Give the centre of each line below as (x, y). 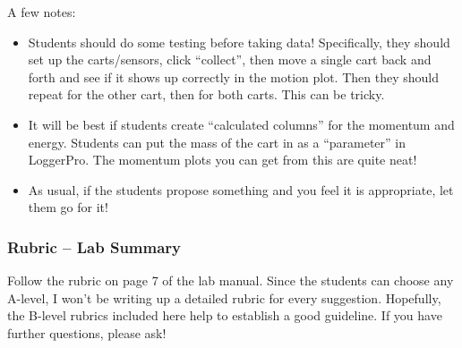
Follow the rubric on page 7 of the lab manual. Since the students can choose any (231, 280)
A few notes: (42, 12)
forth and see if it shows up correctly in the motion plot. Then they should (233, 76)
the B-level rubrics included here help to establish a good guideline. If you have (225, 315)
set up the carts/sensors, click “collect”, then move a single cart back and (230, 59)
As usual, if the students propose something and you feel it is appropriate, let (241, 189)
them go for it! (68, 207)
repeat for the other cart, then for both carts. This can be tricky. (206, 94)
